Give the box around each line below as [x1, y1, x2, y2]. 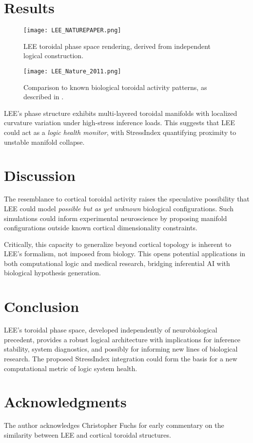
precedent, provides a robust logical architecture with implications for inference [4, 334, 241, 344]
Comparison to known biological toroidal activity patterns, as [23, 82, 207, 92]
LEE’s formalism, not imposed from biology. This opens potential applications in [4, 248, 246, 259]
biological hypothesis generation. [4, 267, 101, 278]
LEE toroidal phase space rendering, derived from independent [23, 41, 211, 51]
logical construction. [23, 50, 84, 61]
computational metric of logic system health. [4, 363, 137, 373]
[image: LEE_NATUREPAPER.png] [23, 27, 121, 34]
